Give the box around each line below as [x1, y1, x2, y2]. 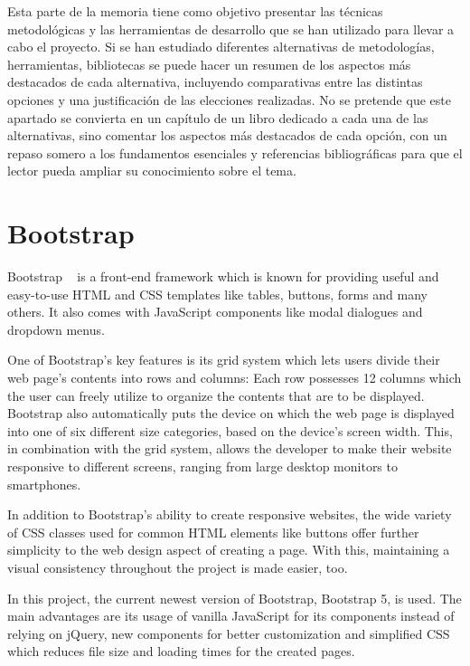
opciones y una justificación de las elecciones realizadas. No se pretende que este [7, 90, 451, 109]
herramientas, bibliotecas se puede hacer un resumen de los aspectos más [7, 54, 411, 73]
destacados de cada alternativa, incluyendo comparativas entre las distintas [7, 72, 423, 91]
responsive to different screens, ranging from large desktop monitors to [7, 457, 398, 475]
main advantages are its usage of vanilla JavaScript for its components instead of [7, 606, 455, 625]
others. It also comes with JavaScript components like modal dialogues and [7, 302, 423, 321]
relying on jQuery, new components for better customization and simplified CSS [7, 623, 450, 642]
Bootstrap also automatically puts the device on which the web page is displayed [7, 404, 455, 423]
